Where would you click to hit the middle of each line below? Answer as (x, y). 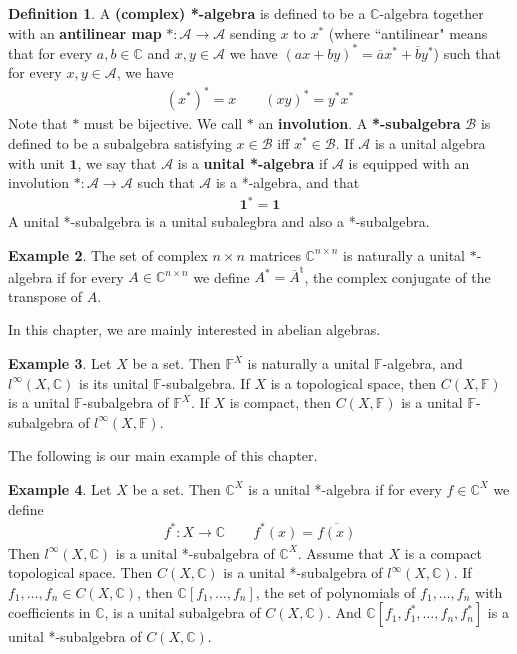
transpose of (45, 295)
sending (252, 32)
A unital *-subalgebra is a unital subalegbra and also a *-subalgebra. (219, 221)
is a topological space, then (353, 382)
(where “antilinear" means (408, 32)
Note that (38, 123)
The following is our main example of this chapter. (163, 455)
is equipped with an (409, 162)
